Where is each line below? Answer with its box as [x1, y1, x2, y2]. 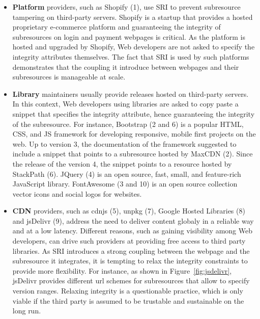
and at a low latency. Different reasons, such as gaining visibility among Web [12, 225, 253, 236]
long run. [12, 305, 41, 316]
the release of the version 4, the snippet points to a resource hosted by [12, 158, 232, 169]
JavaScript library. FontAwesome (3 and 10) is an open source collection [12, 178, 238, 189]
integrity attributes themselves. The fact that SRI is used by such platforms [12, 51, 249, 62]
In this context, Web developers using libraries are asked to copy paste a [12, 98, 239, 109]
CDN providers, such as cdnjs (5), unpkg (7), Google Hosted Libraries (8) [12, 205, 245, 216]
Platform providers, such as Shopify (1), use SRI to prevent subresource [12, 2, 241, 12]
